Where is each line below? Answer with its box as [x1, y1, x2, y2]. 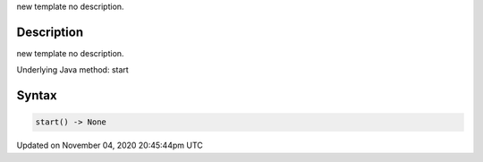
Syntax [16, 88, 57, 103]
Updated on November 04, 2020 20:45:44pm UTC [16, 140, 203, 151]
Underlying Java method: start [16, 64, 129, 75]
